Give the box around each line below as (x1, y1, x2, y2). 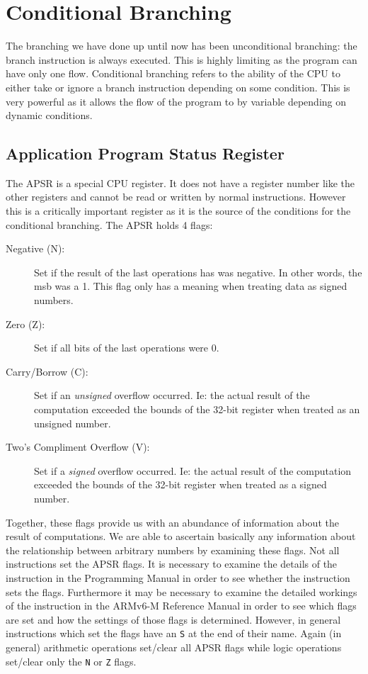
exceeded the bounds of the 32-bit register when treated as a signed (34, 477, 327, 492)
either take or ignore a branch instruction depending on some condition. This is (6, 79, 350, 94)
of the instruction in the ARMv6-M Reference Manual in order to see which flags (6, 598, 357, 613)
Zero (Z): (6, 316, 45, 331)
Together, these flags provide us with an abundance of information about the (6, 515, 339, 529)
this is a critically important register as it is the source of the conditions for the (6, 203, 351, 218)
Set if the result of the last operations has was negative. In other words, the (34, 264, 362, 279)
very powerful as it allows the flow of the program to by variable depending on (6, 94, 347, 108)
